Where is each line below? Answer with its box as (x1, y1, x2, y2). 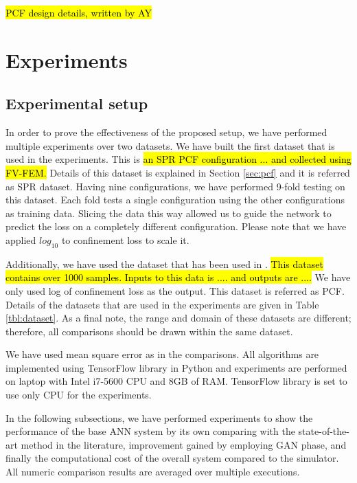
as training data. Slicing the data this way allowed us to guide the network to (5, 205, 332, 220)
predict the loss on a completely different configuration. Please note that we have (5, 219, 347, 234)
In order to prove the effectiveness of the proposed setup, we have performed (5, 125, 327, 139)
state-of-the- (298, 424, 349, 438)
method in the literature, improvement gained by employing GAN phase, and (21, 437, 347, 451)
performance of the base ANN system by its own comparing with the (5, 424, 295, 438)
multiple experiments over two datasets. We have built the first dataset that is (5, 138, 335, 153)
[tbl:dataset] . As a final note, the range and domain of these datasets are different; (5, 311, 352, 325)
